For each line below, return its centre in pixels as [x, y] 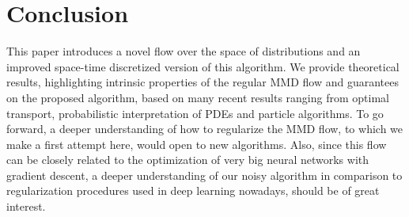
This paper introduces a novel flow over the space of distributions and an [184, 51]
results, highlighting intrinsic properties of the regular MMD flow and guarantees [203, 82]
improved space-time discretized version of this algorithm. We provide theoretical [203, 66]
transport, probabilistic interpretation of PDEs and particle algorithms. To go [195, 113]
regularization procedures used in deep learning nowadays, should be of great [193, 190]
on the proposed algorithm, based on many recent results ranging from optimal [198, 97]
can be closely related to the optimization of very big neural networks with [188, 160]
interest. [26, 206]
